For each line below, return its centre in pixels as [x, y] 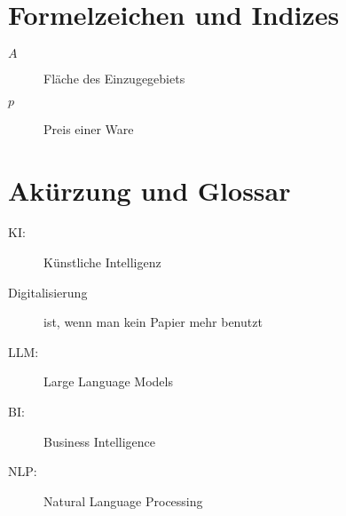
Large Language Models [108, 381]
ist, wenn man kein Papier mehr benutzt [153, 322]
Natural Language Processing [123, 500]
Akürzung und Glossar [149, 190]
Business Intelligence [100, 441]
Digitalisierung [48, 292]
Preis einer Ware [89, 128]
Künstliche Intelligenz [102, 262]
